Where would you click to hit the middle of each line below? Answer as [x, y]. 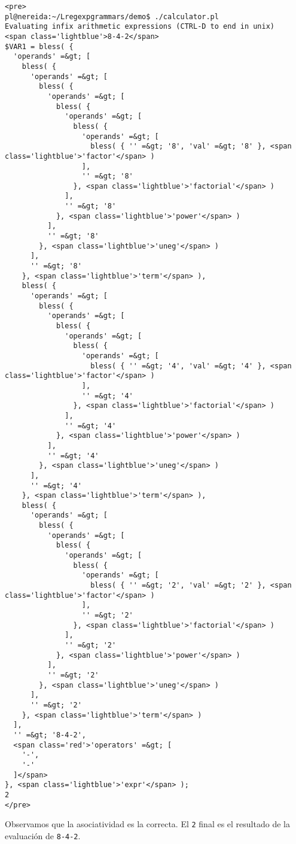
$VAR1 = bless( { [39, 46]
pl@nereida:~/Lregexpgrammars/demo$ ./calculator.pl [112, 16]
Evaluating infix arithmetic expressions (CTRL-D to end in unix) [140, 27]
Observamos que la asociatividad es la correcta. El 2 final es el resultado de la [147, 824]
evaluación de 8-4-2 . [43, 835]
